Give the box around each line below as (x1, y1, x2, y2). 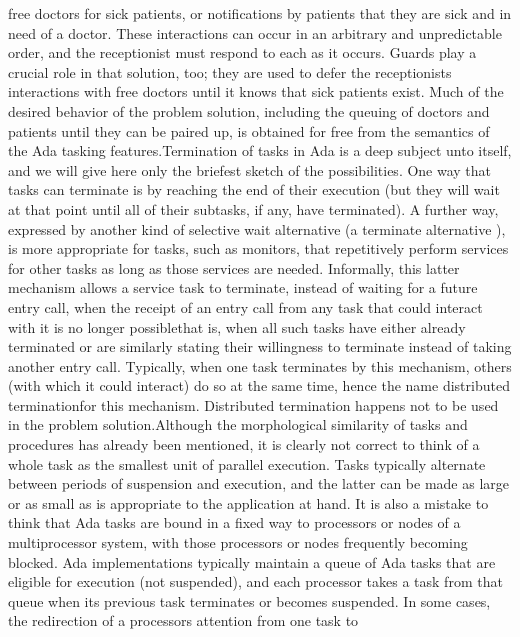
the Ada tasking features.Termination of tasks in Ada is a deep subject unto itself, (8, 140, 512, 161)
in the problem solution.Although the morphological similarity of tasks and (8, 414, 468, 435)
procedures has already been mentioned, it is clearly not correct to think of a (8, 434, 480, 455)
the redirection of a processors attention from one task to (8, 610, 359, 631)
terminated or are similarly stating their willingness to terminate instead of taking (8, 336, 512, 357)
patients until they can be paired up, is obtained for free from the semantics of (8, 120, 490, 141)
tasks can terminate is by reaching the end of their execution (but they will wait (8, 179, 500, 200)
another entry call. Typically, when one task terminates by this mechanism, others (8, 355, 512, 376)
